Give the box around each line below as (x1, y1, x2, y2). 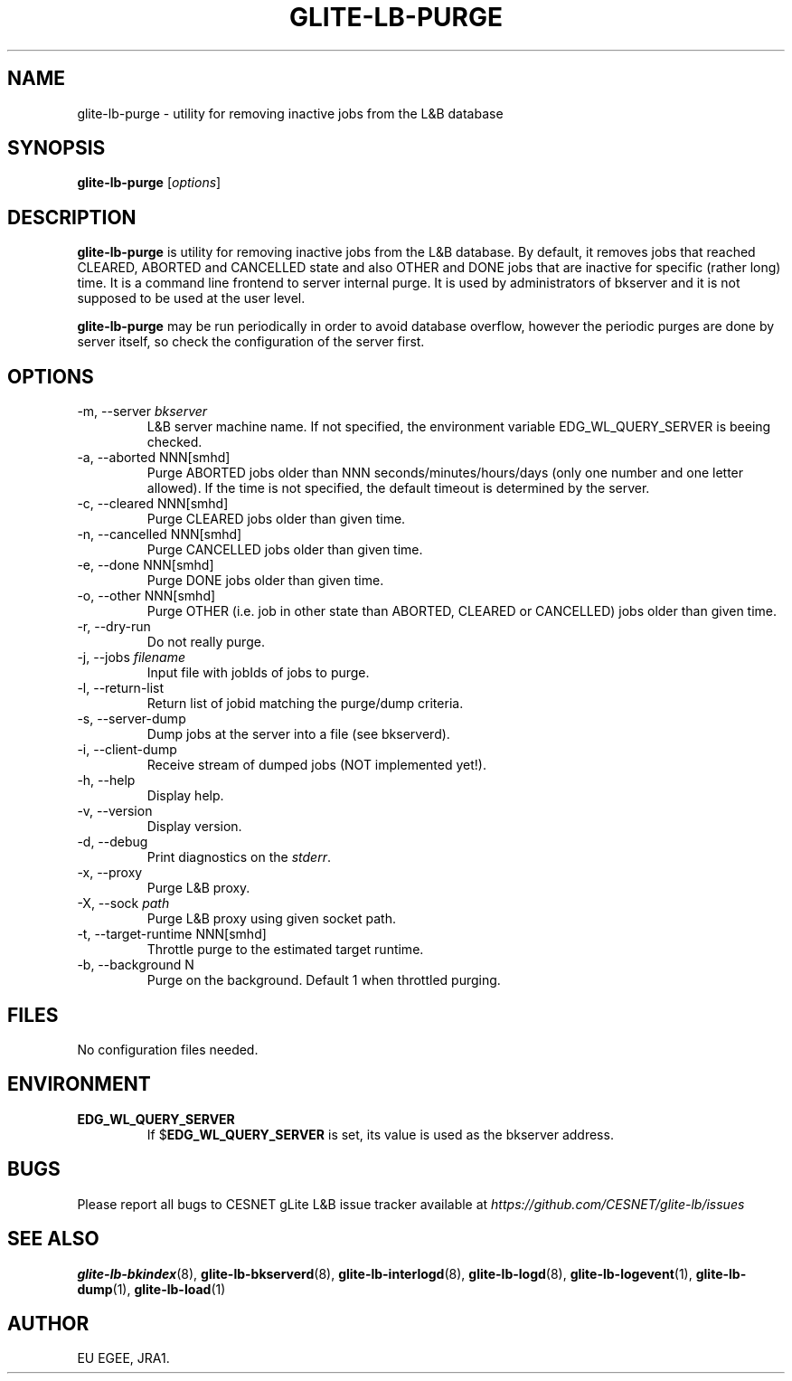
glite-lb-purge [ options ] (77, 175, 222, 191)
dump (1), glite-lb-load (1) (77, 1281, 226, 1297)
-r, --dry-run (77, 619, 151, 635)
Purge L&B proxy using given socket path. (146, 911, 396, 927)
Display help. (146, 788, 224, 804)
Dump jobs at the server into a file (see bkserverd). (146, 726, 450, 743)
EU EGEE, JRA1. (77, 1350, 170, 1367)
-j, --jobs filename (77, 649, 186, 666)
